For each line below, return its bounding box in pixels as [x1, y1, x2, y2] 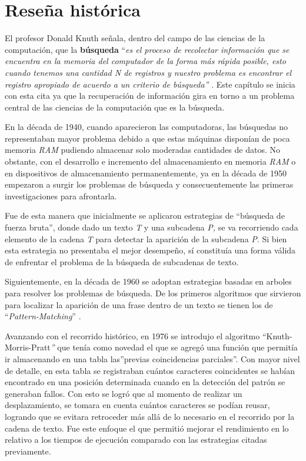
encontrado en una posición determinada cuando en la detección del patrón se [5, 376, 285, 388]
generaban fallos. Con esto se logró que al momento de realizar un [5, 387, 242, 399]
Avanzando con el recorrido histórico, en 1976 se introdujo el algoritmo [5, 329, 260, 342]
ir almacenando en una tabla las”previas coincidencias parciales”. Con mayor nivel [5, 352, 300, 365]
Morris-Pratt [5, 341, 51, 353]
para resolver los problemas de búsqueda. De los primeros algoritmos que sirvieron [5, 287, 301, 299]
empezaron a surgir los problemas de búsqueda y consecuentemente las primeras [5, 178, 294, 191]
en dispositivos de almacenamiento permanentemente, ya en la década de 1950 [5, 166, 287, 179]
